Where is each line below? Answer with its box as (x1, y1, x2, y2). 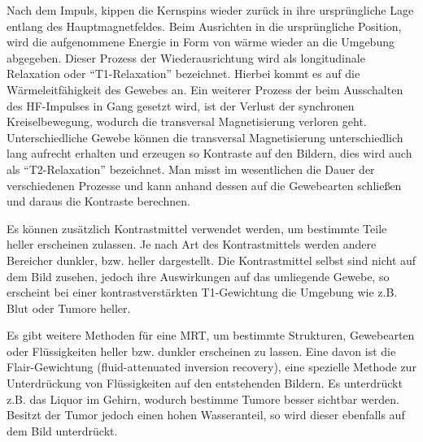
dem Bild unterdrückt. (7, 422, 118, 439)
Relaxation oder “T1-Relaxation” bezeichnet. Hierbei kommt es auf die (7, 65, 360, 82)
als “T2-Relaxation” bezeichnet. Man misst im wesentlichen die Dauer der (7, 160, 375, 177)
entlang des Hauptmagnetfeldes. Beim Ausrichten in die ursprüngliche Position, (7, 17, 402, 34)
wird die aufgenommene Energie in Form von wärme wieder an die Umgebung (7, 33, 395, 50)
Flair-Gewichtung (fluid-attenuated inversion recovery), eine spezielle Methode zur (7, 358, 416, 375)
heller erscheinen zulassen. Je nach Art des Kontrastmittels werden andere (7, 236, 377, 253)
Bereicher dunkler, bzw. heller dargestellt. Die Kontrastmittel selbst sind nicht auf (7, 251, 416, 268)
